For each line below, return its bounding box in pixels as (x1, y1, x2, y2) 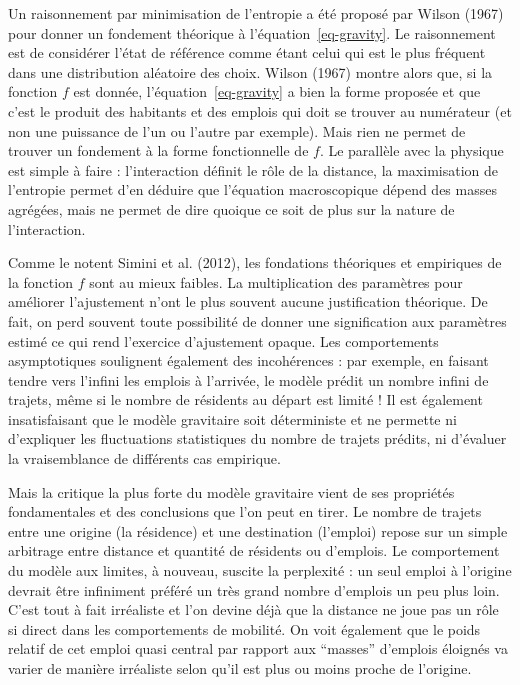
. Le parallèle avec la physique (319, 140, 504, 161)
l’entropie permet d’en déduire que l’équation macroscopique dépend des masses (8, 179, 497, 200)
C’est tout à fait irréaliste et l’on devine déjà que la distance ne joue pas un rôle (8, 599, 499, 620)
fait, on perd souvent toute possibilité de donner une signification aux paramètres (8, 310, 507, 331)
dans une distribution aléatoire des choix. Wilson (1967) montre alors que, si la (8, 61, 493, 82)
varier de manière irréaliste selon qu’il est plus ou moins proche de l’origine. (8, 658, 472, 678)
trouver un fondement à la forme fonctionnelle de (8, 140, 309, 161)
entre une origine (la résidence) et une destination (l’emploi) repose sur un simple (8, 520, 508, 541)
